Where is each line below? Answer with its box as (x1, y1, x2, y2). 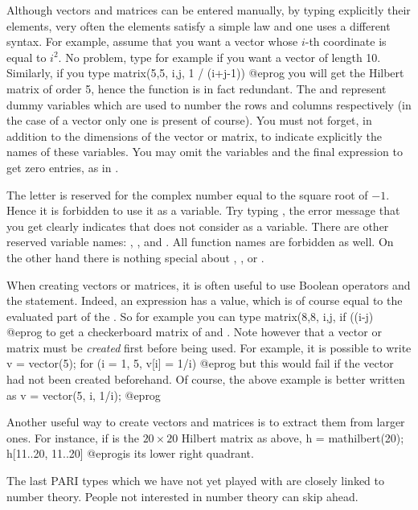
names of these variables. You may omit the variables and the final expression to (6, 143, 403, 160)
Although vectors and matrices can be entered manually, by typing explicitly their (6, 2, 411, 18)
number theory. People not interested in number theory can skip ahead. (6, 487, 359, 504)
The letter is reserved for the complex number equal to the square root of (6, 186, 368, 203)
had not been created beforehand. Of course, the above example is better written (6, 371, 405, 388)
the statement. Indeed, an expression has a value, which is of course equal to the (6, 292, 403, 309)
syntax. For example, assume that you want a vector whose (6, 33, 298, 50)
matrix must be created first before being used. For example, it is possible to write (6, 339, 412, 356)
